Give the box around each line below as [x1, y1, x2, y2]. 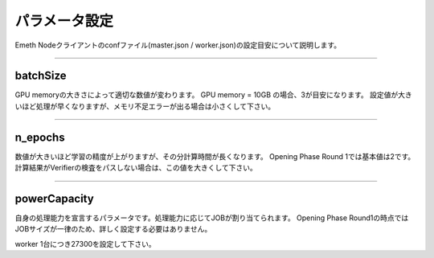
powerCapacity [14, 191, 94, 205]
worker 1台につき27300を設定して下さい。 [14, 239, 156, 248]
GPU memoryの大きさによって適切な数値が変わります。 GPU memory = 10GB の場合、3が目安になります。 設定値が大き [14, 90, 413, 100]
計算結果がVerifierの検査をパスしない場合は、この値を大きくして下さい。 [14, 163, 257, 173]
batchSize [14, 69, 68, 83]
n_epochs [14, 130, 65, 144]
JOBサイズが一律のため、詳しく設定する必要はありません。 [14, 224, 212, 234]
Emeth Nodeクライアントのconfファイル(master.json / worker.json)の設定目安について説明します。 [14, 40, 342, 50]
